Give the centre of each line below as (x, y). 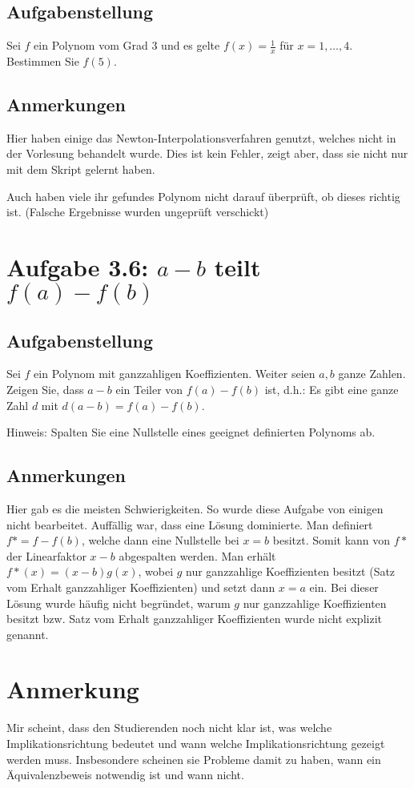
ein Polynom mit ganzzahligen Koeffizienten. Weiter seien (175, 374)
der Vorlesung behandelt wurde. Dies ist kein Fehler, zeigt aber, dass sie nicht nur (207, 153)
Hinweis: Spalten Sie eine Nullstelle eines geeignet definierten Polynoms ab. (191, 432)
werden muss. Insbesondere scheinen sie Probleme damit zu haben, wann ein (194, 759)
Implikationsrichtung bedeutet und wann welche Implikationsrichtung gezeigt (196, 744)
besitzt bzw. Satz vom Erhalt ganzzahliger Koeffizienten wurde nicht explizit (194, 619)
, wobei (156, 571)
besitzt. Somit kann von (332, 540)
